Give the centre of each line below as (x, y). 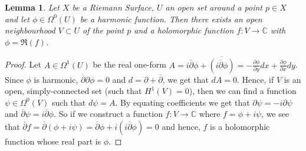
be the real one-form (129, 64)
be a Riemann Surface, (113, 7)
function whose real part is (53, 141)
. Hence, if (256, 79)
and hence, (181, 126)
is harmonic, (56, 79)
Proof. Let (23, 64)
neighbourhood (30, 30)
